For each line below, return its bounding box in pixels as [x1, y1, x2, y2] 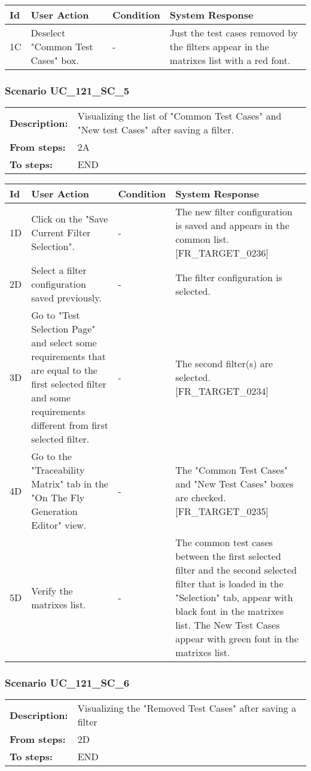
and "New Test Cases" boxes [175, 477, 294, 491]
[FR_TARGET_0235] [175, 504, 269, 519]
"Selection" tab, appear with [175, 590, 293, 605]
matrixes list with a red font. [169, 53, 291, 67]
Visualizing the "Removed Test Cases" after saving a [77, 701, 297, 715]
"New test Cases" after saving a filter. [77, 123, 234, 137]
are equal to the [31, 363, 97, 377]
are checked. [175, 490, 226, 505]
